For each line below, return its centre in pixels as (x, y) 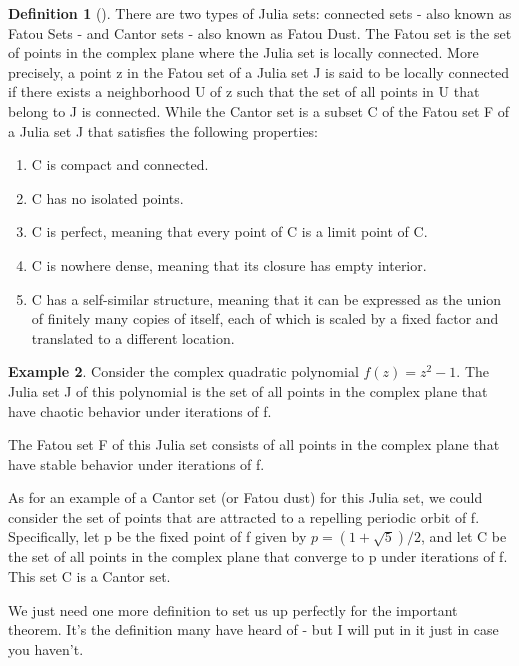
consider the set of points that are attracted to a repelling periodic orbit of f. (244, 516)
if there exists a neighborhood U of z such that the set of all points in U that (244, 91)
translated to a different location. (133, 337)
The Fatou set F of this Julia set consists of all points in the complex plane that (254, 444)
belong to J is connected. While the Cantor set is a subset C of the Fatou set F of (259, 110)
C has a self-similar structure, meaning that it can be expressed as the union (266, 298)
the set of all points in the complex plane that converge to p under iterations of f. (258, 556)
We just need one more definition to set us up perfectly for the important (233, 609)
